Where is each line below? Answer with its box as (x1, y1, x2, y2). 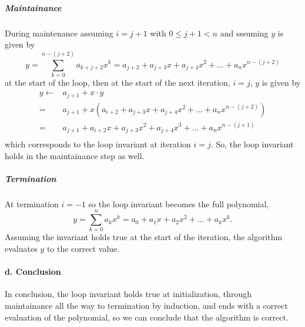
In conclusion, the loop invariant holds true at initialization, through (5, 288, 252, 300)
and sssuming (220, 26, 269, 39)
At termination (5, 197, 59, 210)
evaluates (5, 242, 38, 255)
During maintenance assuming (5, 26, 113, 39)
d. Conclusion (5, 265, 61, 278)
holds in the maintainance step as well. (5, 149, 145, 161)
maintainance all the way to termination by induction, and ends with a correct (5, 299, 288, 312)
